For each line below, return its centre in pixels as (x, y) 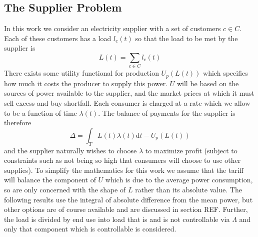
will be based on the (208, 83)
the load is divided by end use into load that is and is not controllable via (117, 219)
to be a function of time (40, 112)
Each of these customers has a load (58, 38)
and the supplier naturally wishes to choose (70, 150)
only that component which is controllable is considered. (90, 229)
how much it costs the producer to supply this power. (86, 83)
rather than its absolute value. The (188, 189)
